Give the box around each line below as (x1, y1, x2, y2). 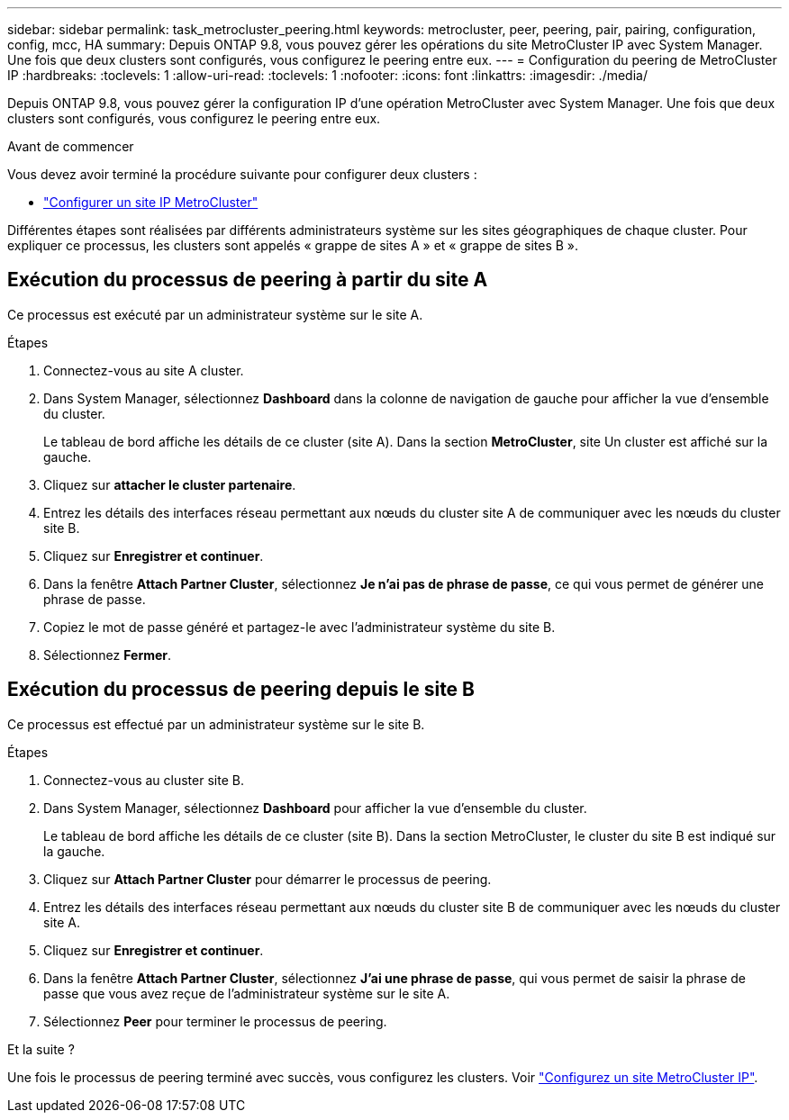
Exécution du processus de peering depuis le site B (7, 678, 476, 701)
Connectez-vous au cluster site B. (43, 772, 244, 788)
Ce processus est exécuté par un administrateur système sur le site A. (7, 306, 423, 322)
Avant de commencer (7, 139, 134, 154)
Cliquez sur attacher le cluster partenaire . (43, 476, 296, 492)
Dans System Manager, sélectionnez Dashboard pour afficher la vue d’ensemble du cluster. (43, 799, 587, 816)
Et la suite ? (7, 1041, 75, 1057)
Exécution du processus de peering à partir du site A (7, 268, 488, 292)
